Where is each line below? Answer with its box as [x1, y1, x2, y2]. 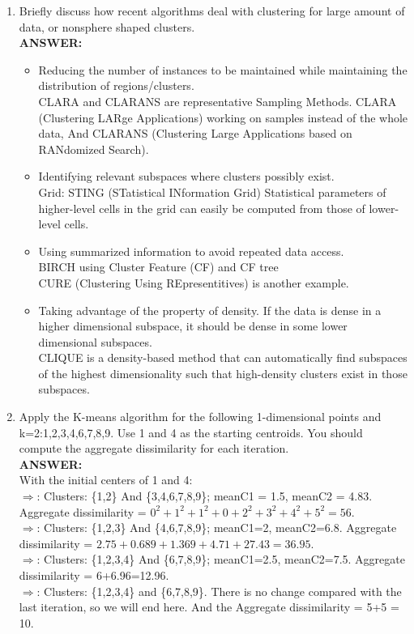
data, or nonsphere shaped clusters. [19, 18, 195, 35]
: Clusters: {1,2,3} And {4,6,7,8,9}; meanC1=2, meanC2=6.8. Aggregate [36, 519, 397, 536]
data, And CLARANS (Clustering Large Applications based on [38, 125, 352, 142]
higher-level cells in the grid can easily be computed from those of [38, 199, 365, 216]
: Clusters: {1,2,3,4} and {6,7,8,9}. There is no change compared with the [36, 582, 402, 599]
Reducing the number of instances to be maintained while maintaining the [38, 61, 408, 78]
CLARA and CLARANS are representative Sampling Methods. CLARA [38, 92, 397, 109]
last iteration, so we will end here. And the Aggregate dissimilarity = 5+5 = [19, 598, 399, 615]
